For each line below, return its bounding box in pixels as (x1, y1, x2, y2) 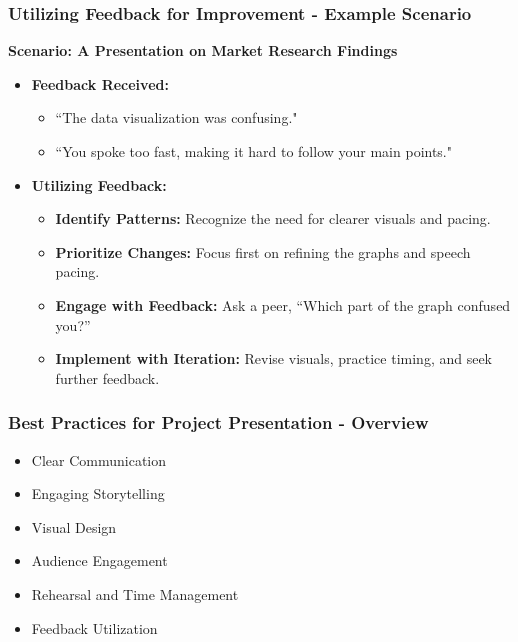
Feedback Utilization (31, 617, 158, 638)
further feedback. (55, 367, 160, 388)
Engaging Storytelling (31, 483, 165, 504)
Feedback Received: (31, 73, 169, 94)
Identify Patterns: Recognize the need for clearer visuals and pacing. (55, 208, 491, 229)
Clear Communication (31, 449, 167, 470)
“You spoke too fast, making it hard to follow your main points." (55, 141, 453, 161)
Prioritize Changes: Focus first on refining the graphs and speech (55, 241, 471, 262)
